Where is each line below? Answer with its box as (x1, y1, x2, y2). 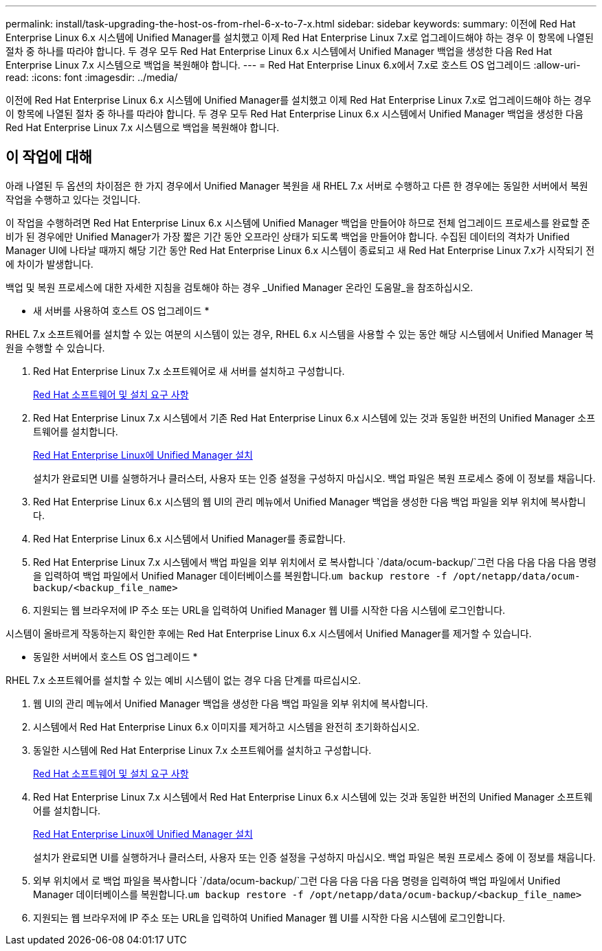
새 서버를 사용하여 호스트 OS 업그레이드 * (33, 304, 210, 317)
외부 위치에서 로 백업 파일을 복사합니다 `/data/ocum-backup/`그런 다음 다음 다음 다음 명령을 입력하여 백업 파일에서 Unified (33, 874, 561, 886)
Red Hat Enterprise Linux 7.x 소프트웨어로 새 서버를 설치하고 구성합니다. (33, 365, 345, 377)
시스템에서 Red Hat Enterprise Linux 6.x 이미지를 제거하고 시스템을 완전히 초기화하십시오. (33, 720, 420, 733)
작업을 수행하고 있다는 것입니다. (5, 193, 141, 205)
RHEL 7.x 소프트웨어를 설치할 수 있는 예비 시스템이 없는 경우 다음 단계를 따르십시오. (5, 674, 361, 686)
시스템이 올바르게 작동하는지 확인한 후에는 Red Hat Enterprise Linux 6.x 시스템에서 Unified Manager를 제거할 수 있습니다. (5, 627, 532, 639)
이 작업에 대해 (5, 148, 92, 166)
